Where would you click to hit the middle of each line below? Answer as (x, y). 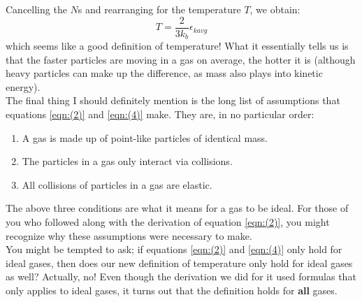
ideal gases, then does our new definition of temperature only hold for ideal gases (179, 263)
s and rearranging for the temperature (159, 9)
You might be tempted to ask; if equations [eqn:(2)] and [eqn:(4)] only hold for (174, 249)
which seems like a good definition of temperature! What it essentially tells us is (177, 46)
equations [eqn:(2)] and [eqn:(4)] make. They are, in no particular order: (160, 114)
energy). (23, 86)
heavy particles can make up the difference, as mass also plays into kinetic (164, 73)
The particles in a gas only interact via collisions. (127, 161)
